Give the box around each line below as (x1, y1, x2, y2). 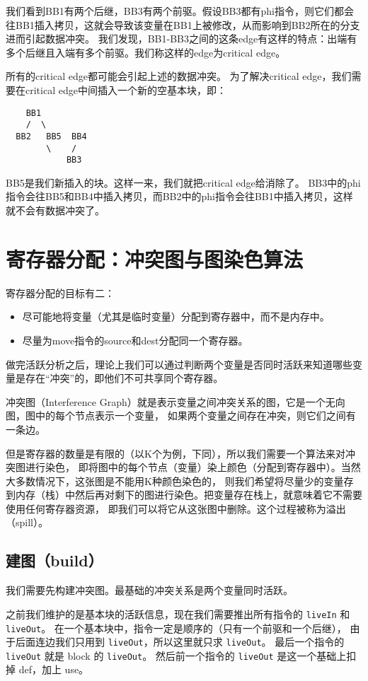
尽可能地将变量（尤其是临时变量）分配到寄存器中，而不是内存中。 (22, 309, 330, 324)
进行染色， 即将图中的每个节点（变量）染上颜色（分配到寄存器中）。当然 (25, 460, 361, 475)
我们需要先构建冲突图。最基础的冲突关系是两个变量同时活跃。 (6, 583, 293, 598)
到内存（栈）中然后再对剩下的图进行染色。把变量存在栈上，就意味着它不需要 (6, 487, 362, 502)
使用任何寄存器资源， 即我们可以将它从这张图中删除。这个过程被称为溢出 (6, 501, 346, 516)
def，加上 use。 (18, 662, 89, 677)
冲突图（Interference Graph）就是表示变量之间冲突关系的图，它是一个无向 (6, 394, 345, 409)
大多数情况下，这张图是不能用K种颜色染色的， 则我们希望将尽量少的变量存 (6, 473, 354, 488)
